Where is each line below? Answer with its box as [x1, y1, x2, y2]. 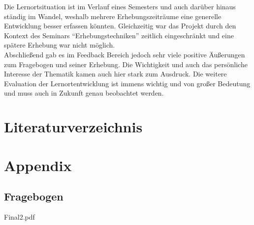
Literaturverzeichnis [4, 117, 143, 137]
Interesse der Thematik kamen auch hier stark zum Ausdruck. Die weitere [4, 69, 227, 79]
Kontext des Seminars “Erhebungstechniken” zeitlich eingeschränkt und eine [4, 30, 234, 40]
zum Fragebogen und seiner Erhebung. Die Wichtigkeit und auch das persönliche [4, 59, 248, 69]
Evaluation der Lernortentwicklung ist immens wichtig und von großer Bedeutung [4, 78, 251, 88]
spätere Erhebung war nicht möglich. [4, 40, 115, 50]
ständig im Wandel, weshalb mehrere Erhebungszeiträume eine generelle [4, 11, 222, 21]
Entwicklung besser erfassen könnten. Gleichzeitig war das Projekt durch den [4, 21, 236, 31]
